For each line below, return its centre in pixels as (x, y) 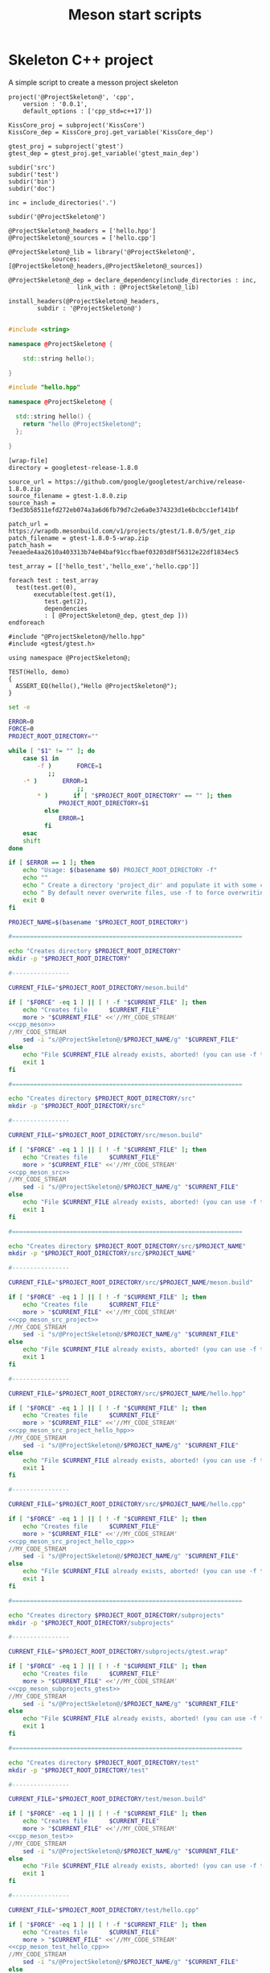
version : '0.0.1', (55, 104)
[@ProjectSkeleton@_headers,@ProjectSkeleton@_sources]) (106, 266)
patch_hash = (30, 545)
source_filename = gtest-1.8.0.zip (68, 496)
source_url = (30, 482)
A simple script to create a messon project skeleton (93, 82)
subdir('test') (34, 175)
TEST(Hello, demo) (39, 672)
